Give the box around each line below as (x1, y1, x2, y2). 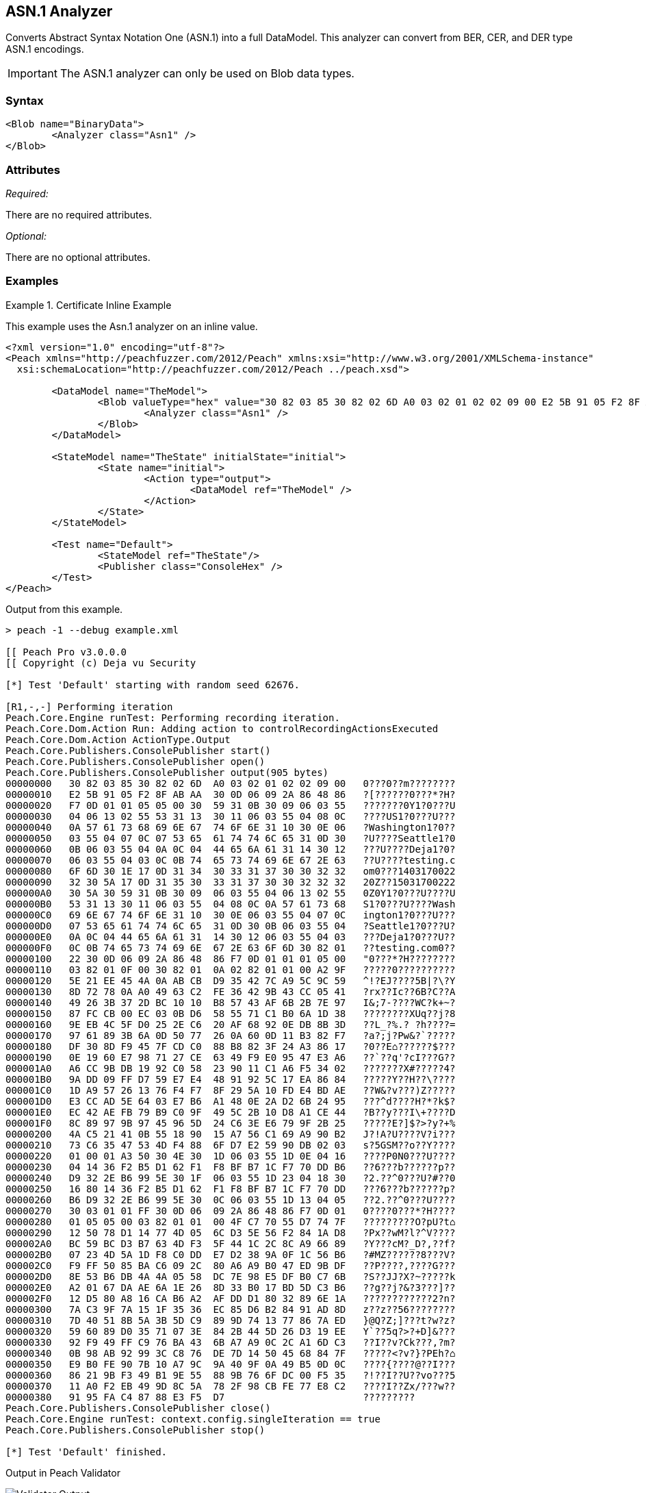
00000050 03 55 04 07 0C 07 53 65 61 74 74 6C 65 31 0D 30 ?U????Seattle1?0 (5, 832, 456, 844)
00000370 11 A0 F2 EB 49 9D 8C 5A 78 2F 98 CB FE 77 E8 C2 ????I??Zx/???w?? (5, 1380, 456, 1392)
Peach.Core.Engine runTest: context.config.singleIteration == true (5, 1413, 380, 1425)
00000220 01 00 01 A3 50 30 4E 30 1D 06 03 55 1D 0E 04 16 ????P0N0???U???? (5, 1150, 456, 1162)
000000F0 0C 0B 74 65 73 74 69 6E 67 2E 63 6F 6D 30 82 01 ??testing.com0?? (5, 942, 456, 953)
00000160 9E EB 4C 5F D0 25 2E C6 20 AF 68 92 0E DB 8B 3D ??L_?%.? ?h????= (5, 1018, 456, 1030)
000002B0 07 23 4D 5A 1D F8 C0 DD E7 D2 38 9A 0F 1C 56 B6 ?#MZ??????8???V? (5, 1249, 456, 1260)
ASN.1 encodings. (5, 43, 84, 55)
